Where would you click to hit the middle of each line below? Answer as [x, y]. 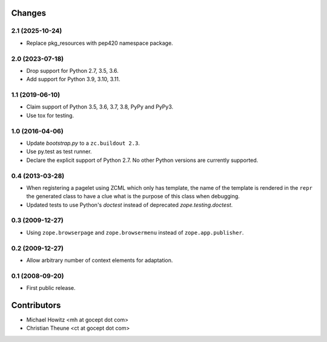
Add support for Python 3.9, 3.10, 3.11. [73, 79]
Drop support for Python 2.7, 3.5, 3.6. [72, 70]
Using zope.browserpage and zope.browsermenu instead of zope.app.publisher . [135, 232]
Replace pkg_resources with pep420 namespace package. [100, 43]
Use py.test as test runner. [59, 152]
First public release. [51, 288]
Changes [29, 13]
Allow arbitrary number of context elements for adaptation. [100, 260]
